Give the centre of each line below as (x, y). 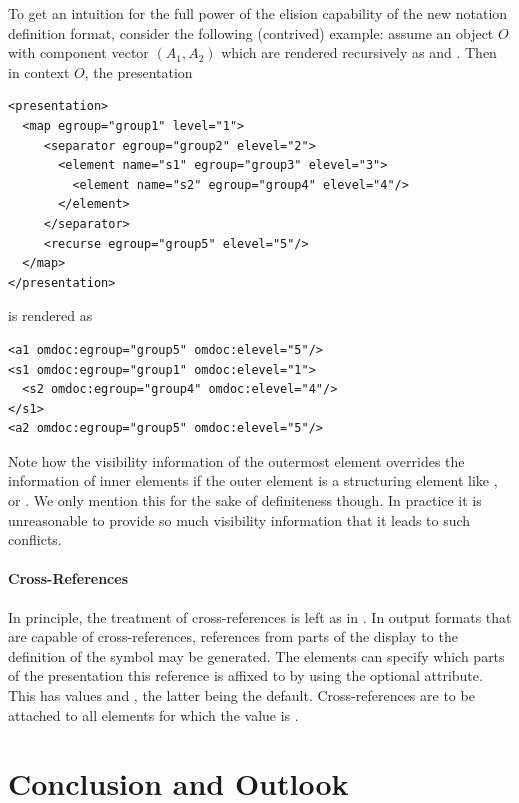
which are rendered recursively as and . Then (359, 52)
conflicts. (35, 539)
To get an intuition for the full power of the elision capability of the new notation (258, 13)
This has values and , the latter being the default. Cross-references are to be (241, 695)
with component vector (78, 52)
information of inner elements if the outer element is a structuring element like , (253, 480)
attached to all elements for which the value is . (153, 714)
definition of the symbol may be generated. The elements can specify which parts (256, 655)
